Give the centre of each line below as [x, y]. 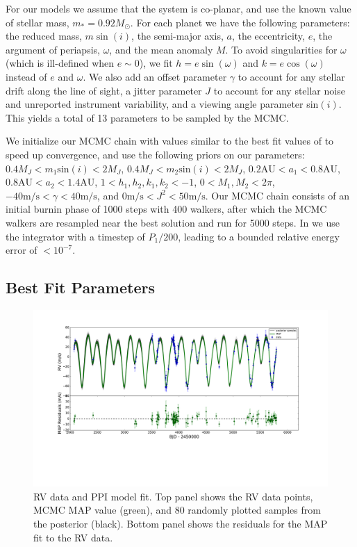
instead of [26, 76]
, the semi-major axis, [177, 36]
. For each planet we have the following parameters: [240, 22]
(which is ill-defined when [60, 63]
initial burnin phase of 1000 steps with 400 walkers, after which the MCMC [166, 209]
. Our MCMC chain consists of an [277, 195]
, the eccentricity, [268, 36]
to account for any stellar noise [279, 90]
